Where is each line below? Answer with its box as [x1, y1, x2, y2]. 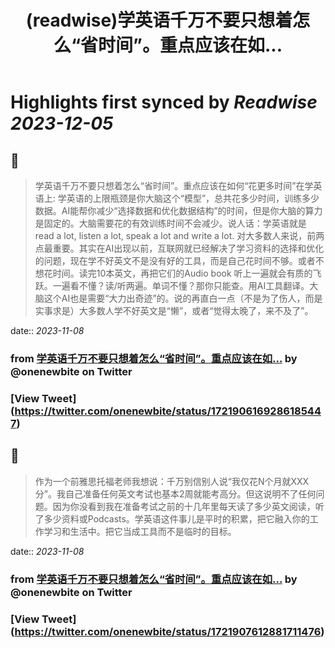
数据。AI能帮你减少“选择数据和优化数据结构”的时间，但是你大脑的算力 [34, 205, 323, 216]
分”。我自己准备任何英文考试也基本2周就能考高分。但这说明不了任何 [34, 487, 317, 500]
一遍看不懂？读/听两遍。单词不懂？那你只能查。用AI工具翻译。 [52, 280, 310, 291]
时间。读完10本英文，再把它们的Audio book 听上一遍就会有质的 [52, 267, 313, 279]
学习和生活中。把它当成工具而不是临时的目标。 [43, 525, 237, 537]
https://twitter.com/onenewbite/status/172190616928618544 [14, 404, 322, 418]
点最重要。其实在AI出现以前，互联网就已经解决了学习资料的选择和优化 [34, 242, 325, 254]
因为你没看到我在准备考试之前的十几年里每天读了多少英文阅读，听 [52, 500, 325, 512]
